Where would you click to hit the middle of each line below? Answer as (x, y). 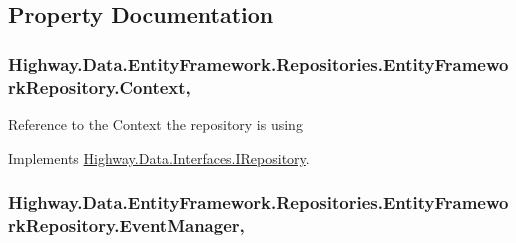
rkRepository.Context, (99, 86)
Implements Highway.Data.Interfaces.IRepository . (159, 157)
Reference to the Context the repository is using (155, 123)
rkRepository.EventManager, (126, 224)
